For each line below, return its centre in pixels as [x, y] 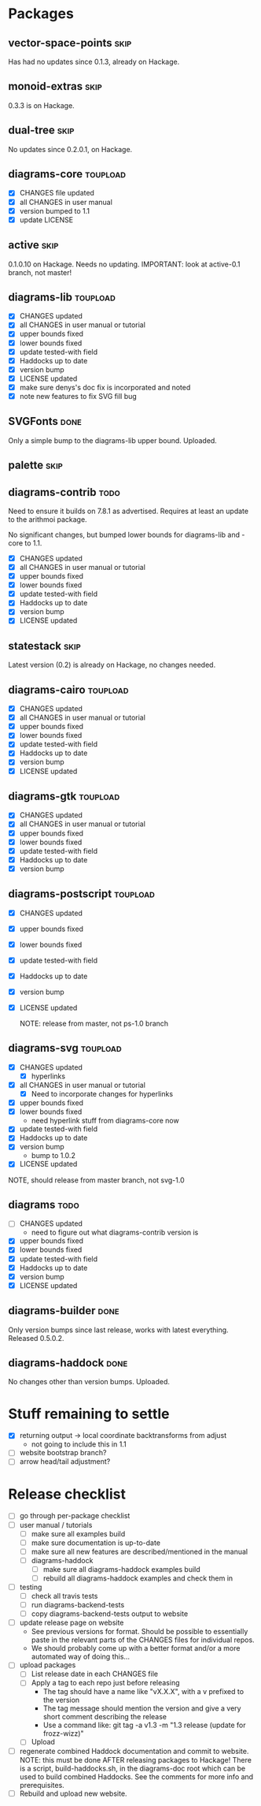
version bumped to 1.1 [55, 210]
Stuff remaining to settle [89, 1414]
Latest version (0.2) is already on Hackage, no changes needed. [112, 665]
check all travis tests [64, 1596]
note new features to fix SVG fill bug [78, 396]
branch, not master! [40, 272]
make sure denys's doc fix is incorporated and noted [105, 387]
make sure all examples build [78, 1533]
